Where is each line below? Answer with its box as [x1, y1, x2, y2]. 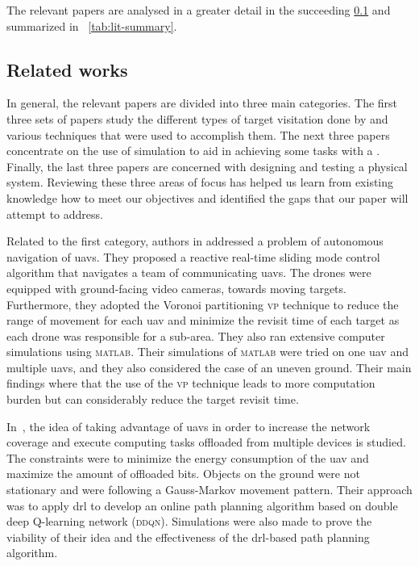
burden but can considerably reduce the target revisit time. [6, 391, 299, 408]
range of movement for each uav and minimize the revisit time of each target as [6, 312, 400, 329]
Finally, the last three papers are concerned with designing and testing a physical [6, 157, 408, 174]
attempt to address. [6, 205, 103, 222]
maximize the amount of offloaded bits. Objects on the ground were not [6, 465, 360, 482]
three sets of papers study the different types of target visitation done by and [6, 110, 388, 127]
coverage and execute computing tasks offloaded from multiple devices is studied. [6, 434, 406, 451]
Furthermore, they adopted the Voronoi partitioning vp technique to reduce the [6, 296, 399, 312]
